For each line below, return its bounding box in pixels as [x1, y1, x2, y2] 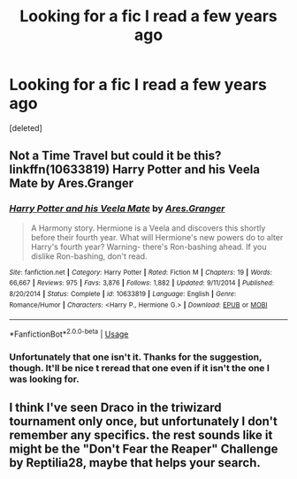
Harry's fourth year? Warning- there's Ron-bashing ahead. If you [30, 241, 267, 252]
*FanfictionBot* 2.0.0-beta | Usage [9, 327, 129, 339]
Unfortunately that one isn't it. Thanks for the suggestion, [9, 351, 263, 363]
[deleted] [9, 122, 42, 133]
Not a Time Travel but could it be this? [9, 148, 222, 163]
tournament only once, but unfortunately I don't [9, 414, 278, 430]
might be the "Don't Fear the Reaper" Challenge [9, 442, 278, 457]
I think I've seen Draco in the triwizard [9, 400, 223, 415]
